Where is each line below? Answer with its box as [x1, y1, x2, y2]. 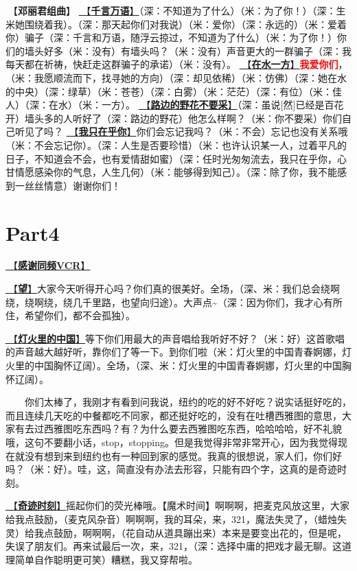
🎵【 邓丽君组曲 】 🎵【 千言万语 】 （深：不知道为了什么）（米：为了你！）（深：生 [5, 3, 346, 17]
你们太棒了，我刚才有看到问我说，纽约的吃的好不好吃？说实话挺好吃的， [25, 395, 352, 409]
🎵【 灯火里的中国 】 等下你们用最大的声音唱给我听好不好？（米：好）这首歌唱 [5, 331, 345, 345]
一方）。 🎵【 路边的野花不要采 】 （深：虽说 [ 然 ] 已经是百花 [101, 97, 344, 112]
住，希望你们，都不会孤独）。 [5, 308, 135, 323]
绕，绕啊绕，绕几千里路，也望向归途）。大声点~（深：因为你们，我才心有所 [5, 294, 343, 309]
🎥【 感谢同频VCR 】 [5, 258, 91, 272]
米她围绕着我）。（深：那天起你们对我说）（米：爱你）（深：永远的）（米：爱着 [5, 16, 347, 31]
